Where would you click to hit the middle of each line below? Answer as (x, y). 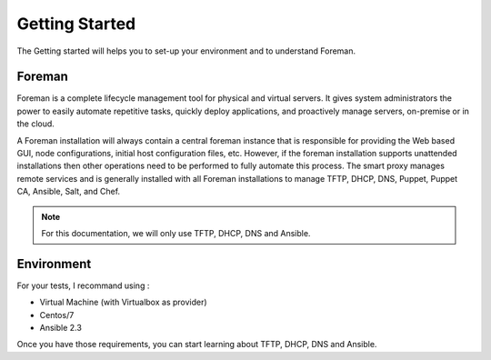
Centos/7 (57, 315)
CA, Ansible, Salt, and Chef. (69, 192)
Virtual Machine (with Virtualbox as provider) (124, 302)
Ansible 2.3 (60, 328)
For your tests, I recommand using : (83, 285)
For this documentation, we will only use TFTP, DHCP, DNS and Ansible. (176, 233)
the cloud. (35, 124)
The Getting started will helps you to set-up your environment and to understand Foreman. (186, 51)
